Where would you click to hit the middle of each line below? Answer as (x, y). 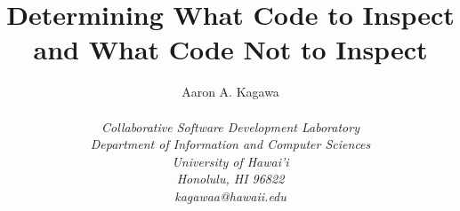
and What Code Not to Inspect (230, 49)
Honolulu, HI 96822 (230, 179)
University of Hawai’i (230, 161)
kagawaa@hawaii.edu (230, 195)
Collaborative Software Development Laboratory (230, 126)
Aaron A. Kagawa (230, 92)
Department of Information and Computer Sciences (230, 144)
